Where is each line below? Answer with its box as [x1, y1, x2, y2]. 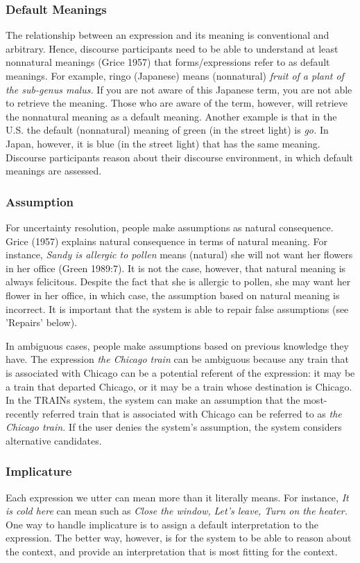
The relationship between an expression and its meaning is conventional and [6, 28, 329, 42]
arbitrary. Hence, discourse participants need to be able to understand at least [6, 41, 338, 55]
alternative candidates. [6, 433, 102, 447]
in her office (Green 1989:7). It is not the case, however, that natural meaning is [6, 260, 346, 275]
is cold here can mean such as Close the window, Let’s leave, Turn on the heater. [6, 503, 348, 518]
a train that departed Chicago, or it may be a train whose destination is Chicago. [6, 379, 352, 393]
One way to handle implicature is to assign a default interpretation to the [6, 517, 319, 531]
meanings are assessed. [6, 163, 102, 178]
